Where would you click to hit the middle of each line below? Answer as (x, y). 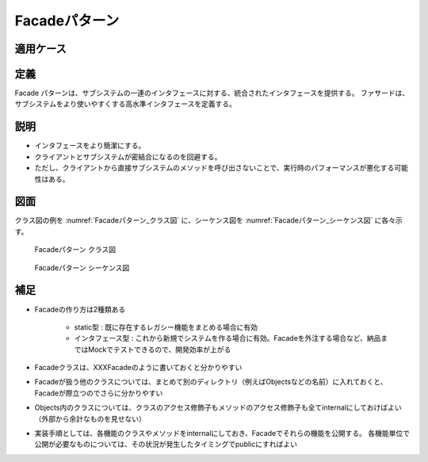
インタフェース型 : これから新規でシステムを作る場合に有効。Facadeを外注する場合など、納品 (227, 338)
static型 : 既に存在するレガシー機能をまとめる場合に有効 (166, 327)
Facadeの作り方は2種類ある (80, 309)
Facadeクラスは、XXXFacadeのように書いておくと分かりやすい (138, 368)
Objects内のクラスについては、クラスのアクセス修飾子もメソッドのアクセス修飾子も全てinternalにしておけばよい (218, 407)
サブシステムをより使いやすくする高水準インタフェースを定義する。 (126, 104)
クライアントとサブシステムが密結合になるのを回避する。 (128, 157)
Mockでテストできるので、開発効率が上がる (159, 349)
